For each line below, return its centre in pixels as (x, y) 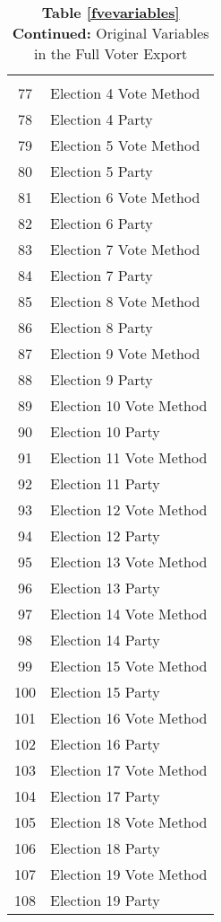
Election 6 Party (102, 223)
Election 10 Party (105, 431)
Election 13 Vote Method (129, 562)
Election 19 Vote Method (129, 874)
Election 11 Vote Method (129, 457)
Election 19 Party (105, 900)
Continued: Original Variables (110, 33)
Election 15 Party (105, 692)
